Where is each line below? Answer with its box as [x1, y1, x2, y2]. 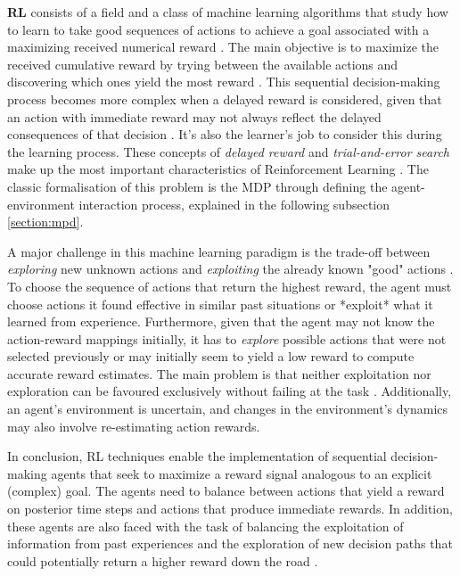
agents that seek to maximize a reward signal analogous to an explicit [51, 464, 432, 482]
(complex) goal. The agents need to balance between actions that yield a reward [7, 481, 445, 500]
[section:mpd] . [7, 212, 84, 231]
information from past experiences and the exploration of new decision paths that [7, 534, 453, 553]
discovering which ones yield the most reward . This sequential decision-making [7, 72, 440, 91]
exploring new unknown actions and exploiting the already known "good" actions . [7, 259, 454, 278]
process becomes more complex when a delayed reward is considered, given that [7, 89, 442, 108]
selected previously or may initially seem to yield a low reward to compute [7, 347, 415, 366]
